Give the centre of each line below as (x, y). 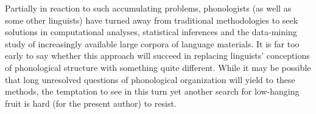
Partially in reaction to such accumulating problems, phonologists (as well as (148, 8)
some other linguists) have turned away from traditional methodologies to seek (152, 20)
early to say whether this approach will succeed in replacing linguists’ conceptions (157, 55)
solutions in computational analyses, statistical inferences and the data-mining (151, 32)
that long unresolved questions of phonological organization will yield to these (150, 79)
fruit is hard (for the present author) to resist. (91, 103)
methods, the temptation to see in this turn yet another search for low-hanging (152, 91)
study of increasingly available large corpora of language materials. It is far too (152, 43)
